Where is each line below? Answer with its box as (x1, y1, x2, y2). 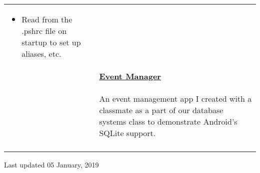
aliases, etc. (21, 48, 61, 59)
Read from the (21, 13, 72, 25)
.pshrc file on (21, 25, 67, 36)
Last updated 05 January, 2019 (4, 160, 99, 170)
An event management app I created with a (99, 93, 252, 104)
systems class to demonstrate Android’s (99, 116, 237, 127)
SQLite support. (99, 127, 156, 139)
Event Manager (99, 70, 161, 82)
